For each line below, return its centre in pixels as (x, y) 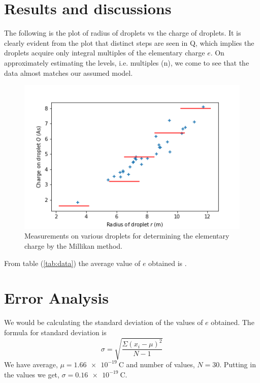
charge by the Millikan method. (73, 245)
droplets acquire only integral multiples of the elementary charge (105, 53)
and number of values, (160, 364)
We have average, (31, 364)
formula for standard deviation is (55, 332)
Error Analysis (56, 298)
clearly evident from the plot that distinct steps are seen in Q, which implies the (129, 42)
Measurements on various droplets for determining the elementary (127, 236)
